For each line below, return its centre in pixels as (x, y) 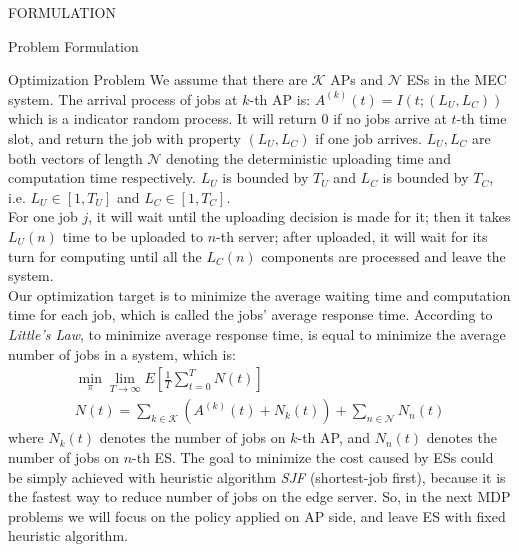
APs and (357, 79)
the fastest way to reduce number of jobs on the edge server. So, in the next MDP (259, 496)
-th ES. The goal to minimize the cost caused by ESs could (313, 456)
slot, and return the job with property (124, 137)
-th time (481, 118)
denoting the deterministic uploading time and (308, 157)
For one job (43, 216)
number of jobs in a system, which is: (122, 353)
